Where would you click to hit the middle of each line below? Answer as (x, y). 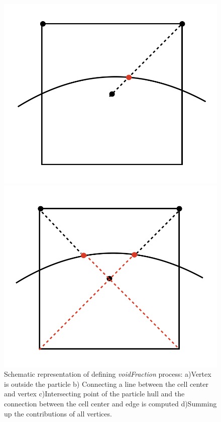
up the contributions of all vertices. (58, 413)
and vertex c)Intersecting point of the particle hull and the (94, 394)
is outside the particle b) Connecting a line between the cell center (106, 384)
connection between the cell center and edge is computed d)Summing (111, 403)
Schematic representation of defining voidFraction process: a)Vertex (108, 374)
